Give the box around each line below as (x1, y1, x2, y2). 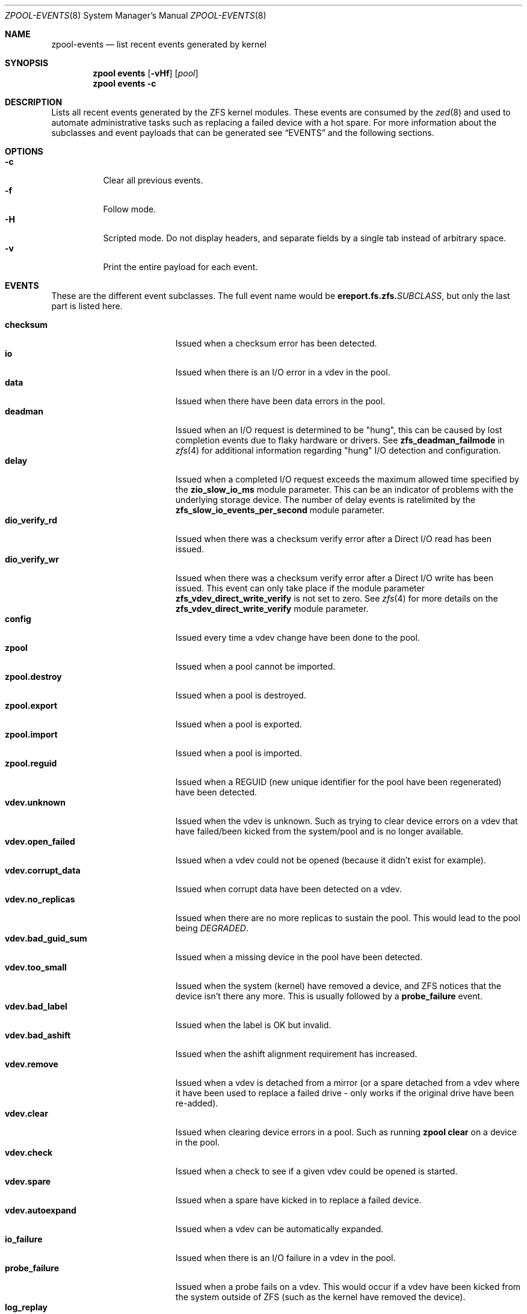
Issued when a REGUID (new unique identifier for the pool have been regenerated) (175, 777, 502, 787)
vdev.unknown (5, 797, 66, 807)
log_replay (5, 1302, 48, 1312)
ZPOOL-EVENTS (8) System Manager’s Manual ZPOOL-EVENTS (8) (5, 10, 267, 20)
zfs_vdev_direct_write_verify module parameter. (175, 603, 369, 614)
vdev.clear (5, 1108, 48, 1118)
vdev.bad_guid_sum (5, 933, 87, 943)
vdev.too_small (5, 962, 67, 972)
